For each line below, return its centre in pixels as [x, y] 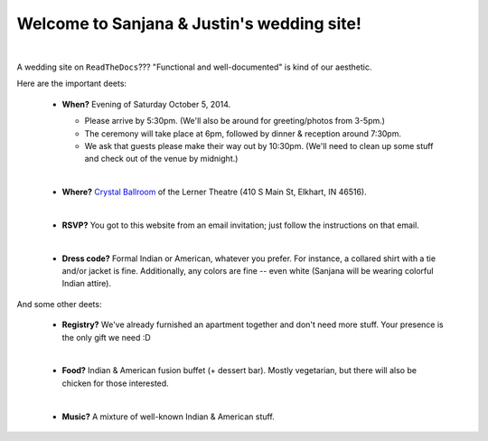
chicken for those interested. [115, 383]
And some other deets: [59, 304]
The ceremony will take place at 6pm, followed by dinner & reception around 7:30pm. [243, 133]
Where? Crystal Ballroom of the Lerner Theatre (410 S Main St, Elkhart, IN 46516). [214, 192]
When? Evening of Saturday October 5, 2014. [146, 104]
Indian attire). [87, 284]
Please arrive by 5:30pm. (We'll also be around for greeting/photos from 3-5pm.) [235, 121]
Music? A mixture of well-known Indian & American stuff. [168, 417]
